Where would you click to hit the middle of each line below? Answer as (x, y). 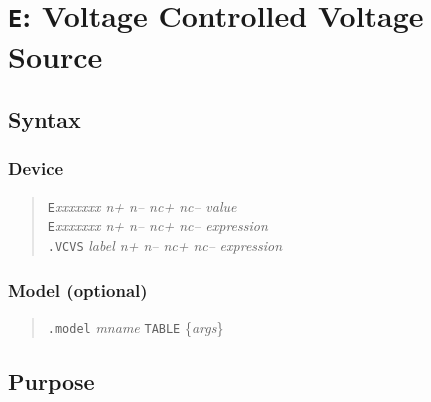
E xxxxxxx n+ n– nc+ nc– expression (157, 225)
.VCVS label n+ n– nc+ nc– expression (165, 245)
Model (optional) (78, 289)
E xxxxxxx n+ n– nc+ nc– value (142, 205)
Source (55, 55)
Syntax (44, 119)
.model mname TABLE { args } (135, 326)
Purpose (51, 380)
